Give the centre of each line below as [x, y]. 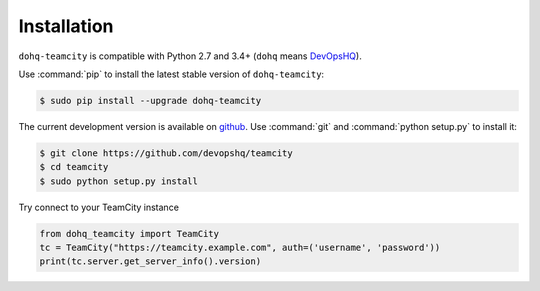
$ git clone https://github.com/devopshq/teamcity [166, 153]
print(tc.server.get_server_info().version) [150, 261]
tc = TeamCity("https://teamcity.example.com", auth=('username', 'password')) [240, 248]
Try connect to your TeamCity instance [99, 207]
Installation [66, 26]
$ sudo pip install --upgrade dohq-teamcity [150, 100]
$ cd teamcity [74, 167]
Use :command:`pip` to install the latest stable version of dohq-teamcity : [171, 74]
